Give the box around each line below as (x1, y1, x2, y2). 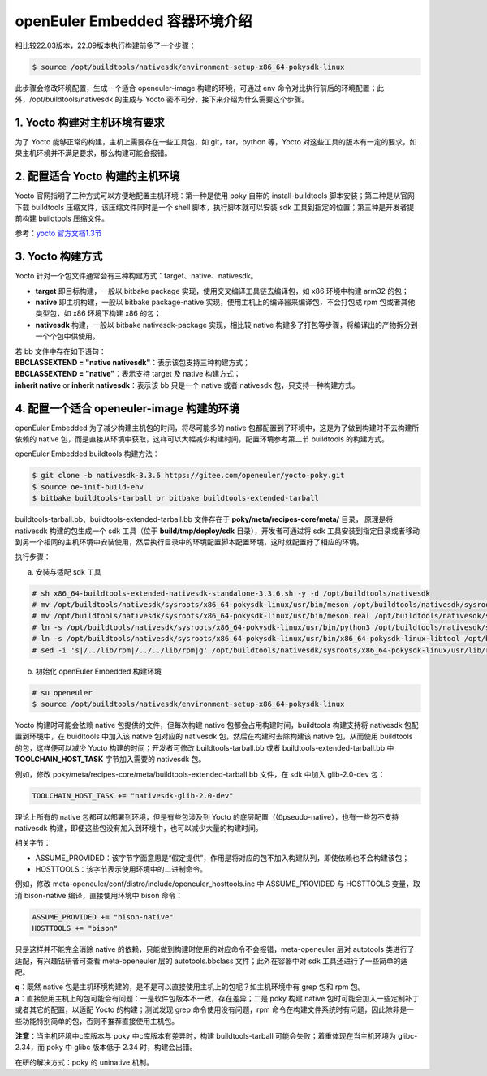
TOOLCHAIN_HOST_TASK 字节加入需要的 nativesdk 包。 (15, 755, 206, 764)
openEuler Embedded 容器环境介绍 (15, 12, 252, 30)
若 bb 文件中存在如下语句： (15, 346, 107, 356)
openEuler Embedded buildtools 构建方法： (15, 449, 160, 458)
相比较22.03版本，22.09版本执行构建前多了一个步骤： (15, 41, 196, 50)
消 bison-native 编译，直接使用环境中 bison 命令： (15, 890, 183, 900)
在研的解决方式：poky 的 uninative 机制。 (15, 1057, 154, 1067)
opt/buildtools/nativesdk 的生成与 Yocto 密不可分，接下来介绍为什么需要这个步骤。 (32, 94, 309, 104)
